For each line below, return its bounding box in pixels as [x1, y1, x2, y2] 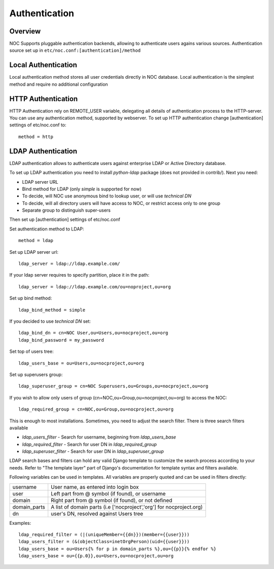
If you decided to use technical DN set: [9, 318, 91, 324]
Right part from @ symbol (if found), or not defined [51, 496, 173, 504]
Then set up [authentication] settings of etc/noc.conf [9, 216, 120, 223]
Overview [9, 27, 41, 36]
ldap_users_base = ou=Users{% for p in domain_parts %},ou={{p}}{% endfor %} [18, 546, 217, 552]
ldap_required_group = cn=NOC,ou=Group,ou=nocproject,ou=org [18, 407, 174, 412]
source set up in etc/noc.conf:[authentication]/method [9, 47, 141, 53]
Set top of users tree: [9, 348, 54, 355]
